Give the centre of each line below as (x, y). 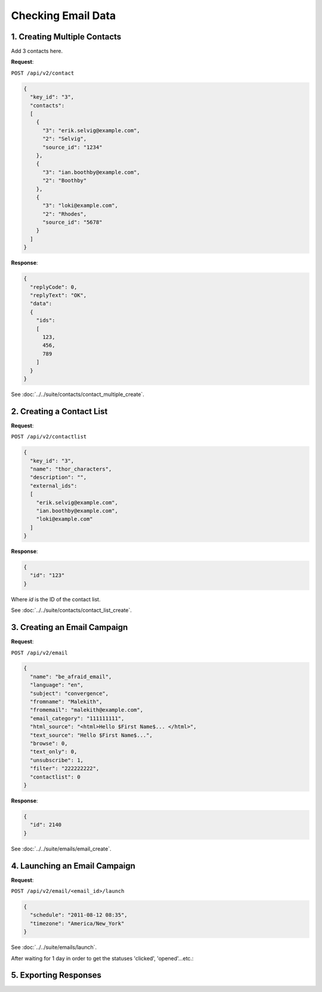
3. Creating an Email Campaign (69, 627)
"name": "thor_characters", (71, 469)
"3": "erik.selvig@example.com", (91, 130)
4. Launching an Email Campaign (73, 866)
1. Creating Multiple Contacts (66, 37)
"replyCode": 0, (54, 287)
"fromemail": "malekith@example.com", (86, 710)
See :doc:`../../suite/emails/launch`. (54, 947)
